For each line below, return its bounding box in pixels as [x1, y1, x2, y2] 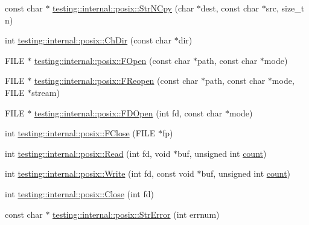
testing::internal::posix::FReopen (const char [34, 74, 199, 87]
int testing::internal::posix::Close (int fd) [5, 187, 154, 200]
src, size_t [266, 2, 305, 14]
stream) [31, 86, 60, 98]
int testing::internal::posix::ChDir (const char [5, 34, 171, 46]
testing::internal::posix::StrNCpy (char [53, 2, 194, 14]
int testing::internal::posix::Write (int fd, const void [5, 167, 194, 180]
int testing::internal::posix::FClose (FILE [5, 127, 156, 139]
